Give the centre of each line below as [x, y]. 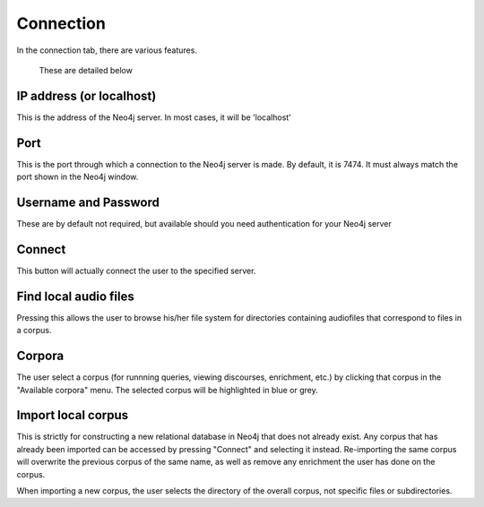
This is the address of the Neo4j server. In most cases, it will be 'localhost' [154, 117]
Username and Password [88, 202]
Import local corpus [73, 415]
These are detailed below [86, 70]
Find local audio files [75, 296]
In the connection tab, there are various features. [107, 50]
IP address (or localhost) [86, 95]
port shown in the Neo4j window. [78, 177]
